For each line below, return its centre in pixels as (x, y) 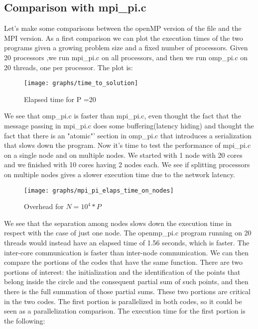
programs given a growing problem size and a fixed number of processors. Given (126, 48)
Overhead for (44, 206)
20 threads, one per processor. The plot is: (68, 67)
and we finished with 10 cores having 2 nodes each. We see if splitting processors (127, 164)
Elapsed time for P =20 (60, 99)
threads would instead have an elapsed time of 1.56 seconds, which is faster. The (127, 243)
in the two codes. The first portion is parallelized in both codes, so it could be (123, 301)
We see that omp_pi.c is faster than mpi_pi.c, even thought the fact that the (123, 116)
